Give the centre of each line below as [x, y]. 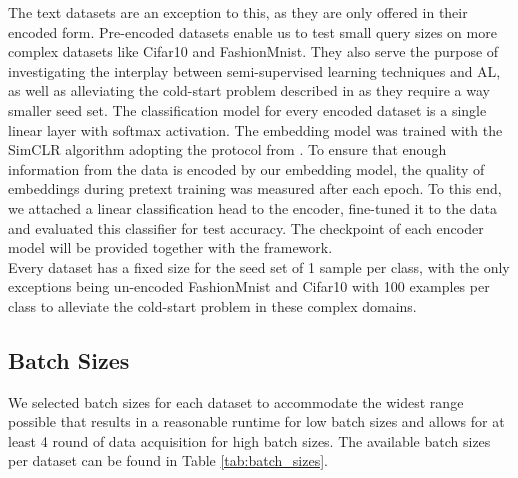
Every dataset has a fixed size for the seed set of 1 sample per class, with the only [259, 266]
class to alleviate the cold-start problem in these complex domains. [212, 305]
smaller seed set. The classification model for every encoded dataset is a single [247, 109]
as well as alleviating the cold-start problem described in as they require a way [249, 90]
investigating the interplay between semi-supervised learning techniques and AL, [254, 70]
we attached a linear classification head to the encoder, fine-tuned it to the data [253, 207]
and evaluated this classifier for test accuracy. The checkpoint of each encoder [246, 227]
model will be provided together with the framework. [170, 247]
